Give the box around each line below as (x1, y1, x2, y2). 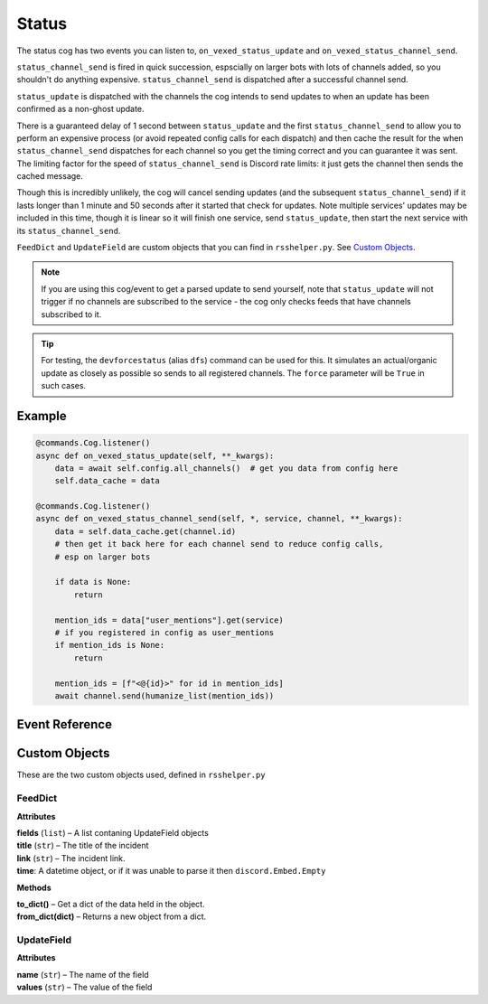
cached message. (16, 171, 83, 182)
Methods (16, 882, 52, 893)
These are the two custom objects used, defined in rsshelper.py (16, 769, 266, 781)
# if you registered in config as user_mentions (54, 628, 275, 637)
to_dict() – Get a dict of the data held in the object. (16, 898, 205, 909)
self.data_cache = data (54, 475, 160, 486)
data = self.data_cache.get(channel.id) (54, 526, 237, 537)
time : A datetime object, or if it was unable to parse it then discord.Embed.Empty (16, 866, 326, 877)
